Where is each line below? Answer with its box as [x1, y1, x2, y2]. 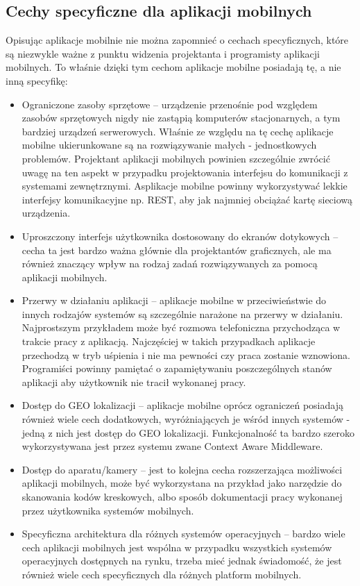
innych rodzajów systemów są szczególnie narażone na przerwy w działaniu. [22, 306, 343, 321]
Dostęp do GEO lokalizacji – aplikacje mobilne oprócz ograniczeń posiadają [22, 398, 343, 412]
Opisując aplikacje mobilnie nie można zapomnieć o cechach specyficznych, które [6, 33, 349, 47]
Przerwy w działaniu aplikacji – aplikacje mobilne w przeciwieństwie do [22, 293, 327, 308]
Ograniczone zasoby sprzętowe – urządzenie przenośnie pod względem [22, 97, 318, 111]
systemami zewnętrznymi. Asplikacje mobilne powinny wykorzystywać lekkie [22, 178, 348, 193]
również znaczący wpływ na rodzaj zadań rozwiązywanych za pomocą [22, 256, 318, 271]
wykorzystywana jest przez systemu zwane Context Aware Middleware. [22, 439, 323, 453]
